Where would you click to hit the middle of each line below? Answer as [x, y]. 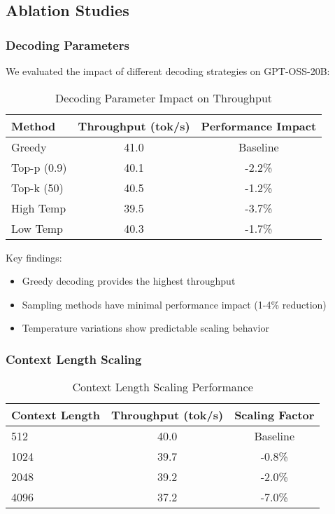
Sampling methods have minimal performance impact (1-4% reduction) [174, 304]
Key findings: [34, 257]
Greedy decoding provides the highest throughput [129, 281]
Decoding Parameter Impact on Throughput [164, 97]
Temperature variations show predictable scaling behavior [145, 328]
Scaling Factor [275, 415]
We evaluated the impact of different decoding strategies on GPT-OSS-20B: [168, 71]
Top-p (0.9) [39, 167]
